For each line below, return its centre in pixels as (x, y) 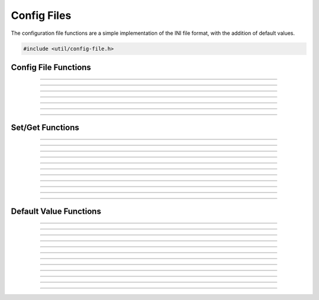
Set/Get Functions (45, 127)
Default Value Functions (56, 211)
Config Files (41, 15)
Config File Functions (51, 67)
